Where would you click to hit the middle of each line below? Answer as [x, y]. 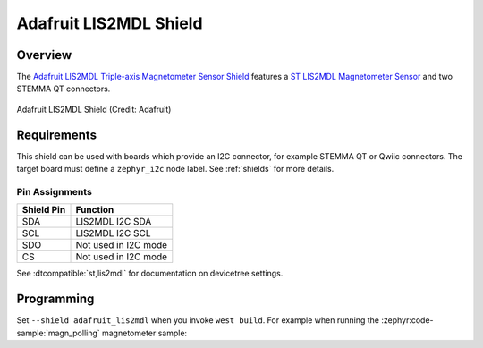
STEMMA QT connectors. [64, 89]
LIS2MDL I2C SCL [113, 233]
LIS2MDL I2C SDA [114, 222]
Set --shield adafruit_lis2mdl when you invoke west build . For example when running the [198, 320]
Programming [55, 299]
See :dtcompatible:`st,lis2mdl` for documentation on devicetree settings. [150, 274]
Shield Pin [44, 210]
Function [95, 210]
